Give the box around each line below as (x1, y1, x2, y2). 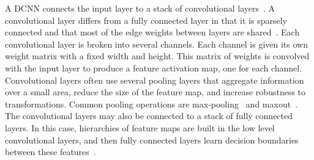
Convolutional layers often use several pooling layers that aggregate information (5, 73, 304, 86)
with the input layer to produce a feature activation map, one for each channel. (5, 61, 302, 74)
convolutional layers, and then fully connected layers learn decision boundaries (5, 133, 299, 146)
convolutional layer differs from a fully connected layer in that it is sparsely (5, 13, 287, 26)
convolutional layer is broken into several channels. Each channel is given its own (5, 37, 308, 50)
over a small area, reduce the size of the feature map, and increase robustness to (5, 85, 306, 98)
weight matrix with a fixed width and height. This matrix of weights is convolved (5, 49, 310, 62)
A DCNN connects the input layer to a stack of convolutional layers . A (5, 2, 275, 14)
